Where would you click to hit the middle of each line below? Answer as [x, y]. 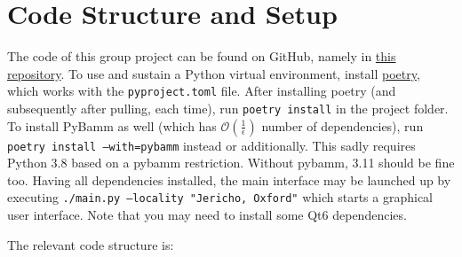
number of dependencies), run [343, 125]
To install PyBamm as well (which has [112, 125]
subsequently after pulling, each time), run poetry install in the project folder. [228, 108]
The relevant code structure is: [91, 244]
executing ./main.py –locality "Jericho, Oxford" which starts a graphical [220, 197]
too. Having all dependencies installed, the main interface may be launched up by [229, 179]
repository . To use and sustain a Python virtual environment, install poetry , [214, 73]
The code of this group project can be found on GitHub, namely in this [202, 56]
